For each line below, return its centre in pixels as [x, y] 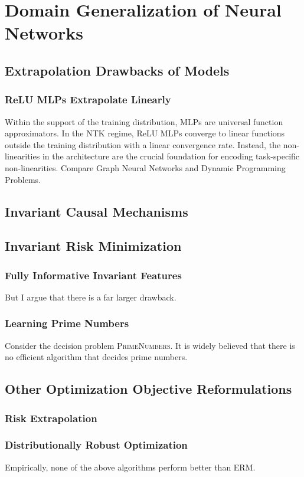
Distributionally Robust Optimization [96, 445]
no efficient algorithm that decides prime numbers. [96, 357]
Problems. [23, 179]
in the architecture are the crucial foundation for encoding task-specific [171, 156]
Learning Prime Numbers [67, 323]
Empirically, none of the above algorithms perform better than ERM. [130, 467]
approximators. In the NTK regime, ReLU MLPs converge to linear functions [145, 133]
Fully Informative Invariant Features [93, 275]
